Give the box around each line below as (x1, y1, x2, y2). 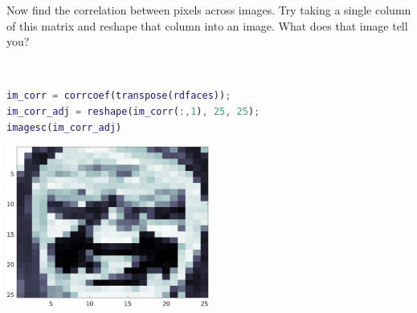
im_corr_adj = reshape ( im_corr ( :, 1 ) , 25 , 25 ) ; (6, 105, 260, 117)
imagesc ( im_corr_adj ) (6, 121, 122, 133)
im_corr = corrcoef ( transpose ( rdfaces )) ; (6, 90, 231, 102)
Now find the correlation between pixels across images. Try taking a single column (6, 2, 411, 18)
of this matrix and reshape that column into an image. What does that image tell (6, 17, 408, 34)
